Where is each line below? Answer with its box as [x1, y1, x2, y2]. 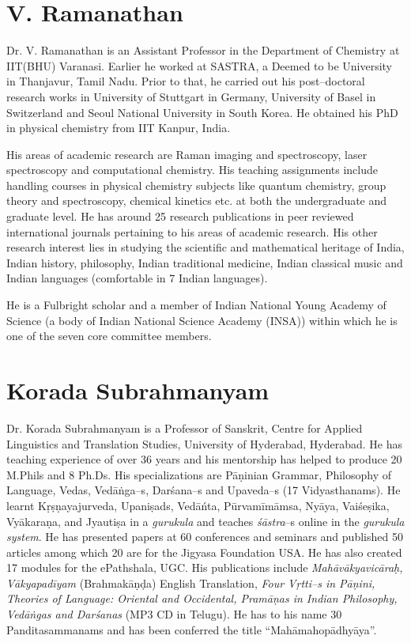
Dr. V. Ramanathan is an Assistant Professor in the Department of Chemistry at [6, 42, 400, 59]
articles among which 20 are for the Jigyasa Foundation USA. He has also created [6, 543, 402, 560]
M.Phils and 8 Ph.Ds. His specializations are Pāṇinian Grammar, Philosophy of [6, 466, 392, 482]
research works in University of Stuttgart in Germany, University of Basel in [6, 88, 376, 104]
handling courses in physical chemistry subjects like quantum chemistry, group [6, 176, 386, 193]
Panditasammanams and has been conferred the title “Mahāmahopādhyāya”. [6, 621, 377, 637]
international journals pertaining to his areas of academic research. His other [6, 223, 378, 240]
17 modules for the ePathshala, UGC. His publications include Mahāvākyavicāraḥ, [6, 559, 403, 576]
